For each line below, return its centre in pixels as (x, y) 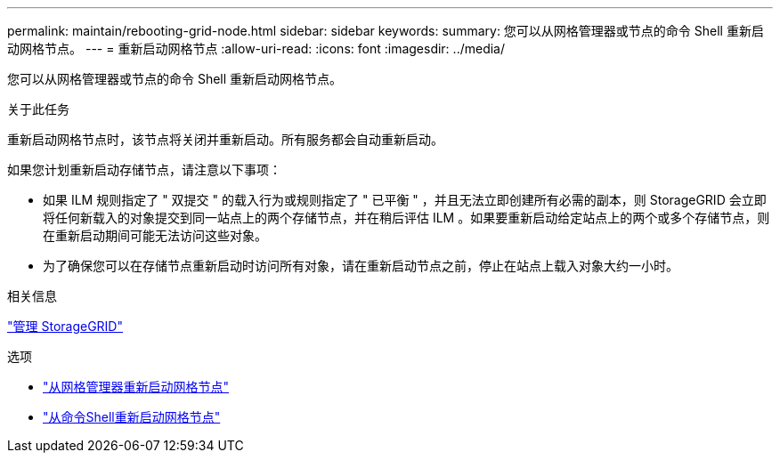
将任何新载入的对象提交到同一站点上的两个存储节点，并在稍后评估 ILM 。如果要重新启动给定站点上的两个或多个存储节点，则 (406, 218)
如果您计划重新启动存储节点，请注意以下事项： (144, 169)
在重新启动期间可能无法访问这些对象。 (155, 235)
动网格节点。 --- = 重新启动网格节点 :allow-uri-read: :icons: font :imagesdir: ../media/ (256, 48)
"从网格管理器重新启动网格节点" (136, 387)
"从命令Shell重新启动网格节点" (132, 417)
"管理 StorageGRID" (65, 326)
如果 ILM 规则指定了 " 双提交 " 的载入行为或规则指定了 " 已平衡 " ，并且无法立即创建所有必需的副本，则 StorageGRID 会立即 (405, 200)
